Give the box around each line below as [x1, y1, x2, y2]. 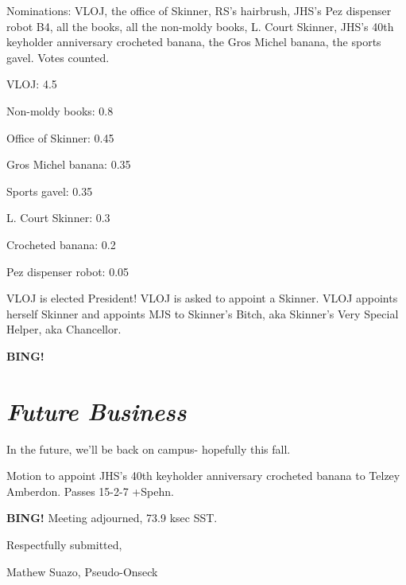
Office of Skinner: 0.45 [6, 129, 114, 146]
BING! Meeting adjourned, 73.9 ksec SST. [6, 509, 218, 526]
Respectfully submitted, [6, 536, 122, 552]
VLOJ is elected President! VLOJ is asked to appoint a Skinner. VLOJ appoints [6, 290, 398, 306]
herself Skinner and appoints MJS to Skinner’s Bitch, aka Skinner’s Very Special [6, 305, 399, 322]
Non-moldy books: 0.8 [6, 102, 114, 119]
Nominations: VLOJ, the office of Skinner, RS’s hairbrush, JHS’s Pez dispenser [6, 2, 392, 18]
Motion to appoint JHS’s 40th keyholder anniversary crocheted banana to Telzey [6, 467, 400, 484]
